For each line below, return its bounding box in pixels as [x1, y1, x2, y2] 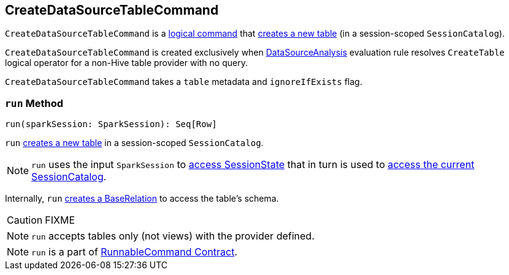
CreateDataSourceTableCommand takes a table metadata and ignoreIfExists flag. [5, 76, 362, 87]
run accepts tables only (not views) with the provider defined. [31, 230, 315, 243]
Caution [7, 214, 43, 227]
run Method [5, 97, 63, 109]
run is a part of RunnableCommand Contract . [31, 246, 237, 258]
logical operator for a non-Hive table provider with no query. [5, 57, 248, 68]
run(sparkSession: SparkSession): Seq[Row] [5, 119, 217, 130]
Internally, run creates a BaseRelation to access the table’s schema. [5, 193, 279, 204]
